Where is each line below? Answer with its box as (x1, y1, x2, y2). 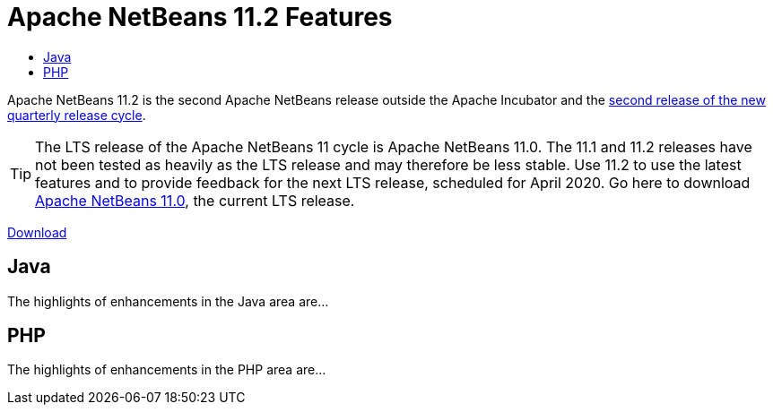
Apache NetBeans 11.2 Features (7, 2, 393, 32)
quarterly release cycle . (7, 107, 146, 123)
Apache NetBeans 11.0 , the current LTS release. (35, 191, 355, 210)
